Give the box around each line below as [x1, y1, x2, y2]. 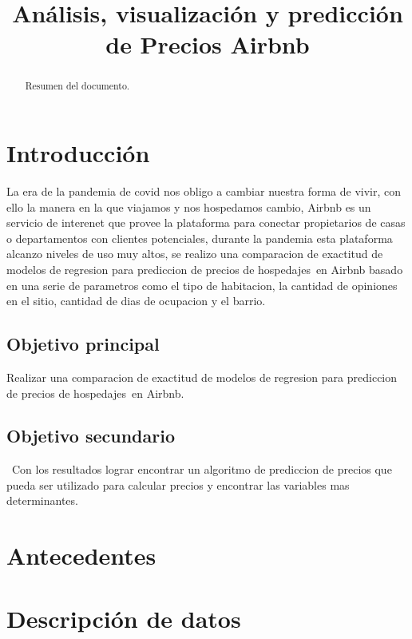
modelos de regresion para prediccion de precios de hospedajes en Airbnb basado [6, 260, 403, 277]
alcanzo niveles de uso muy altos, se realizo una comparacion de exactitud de [6, 245, 383, 262]
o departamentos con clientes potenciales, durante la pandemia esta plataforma [6, 229, 393, 246]
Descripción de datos [6, 601, 241, 634]
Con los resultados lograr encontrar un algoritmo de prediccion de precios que [11, 461, 392, 478]
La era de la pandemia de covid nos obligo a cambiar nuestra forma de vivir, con [6, 182, 402, 199]
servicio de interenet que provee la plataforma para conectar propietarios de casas [6, 214, 406, 231]
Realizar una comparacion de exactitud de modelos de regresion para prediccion [6, 368, 398, 385]
